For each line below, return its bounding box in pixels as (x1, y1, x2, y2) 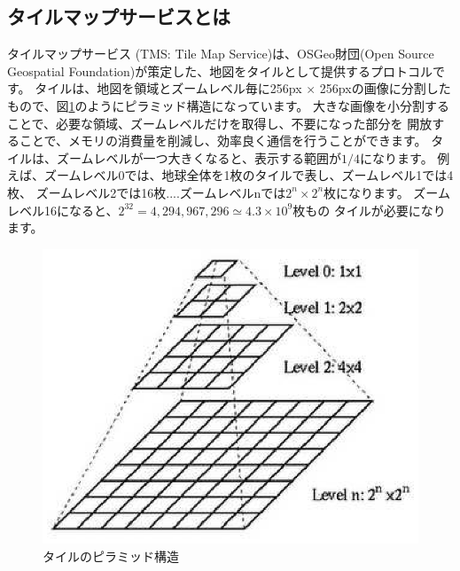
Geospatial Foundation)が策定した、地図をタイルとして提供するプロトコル (7, 61, 433, 80)
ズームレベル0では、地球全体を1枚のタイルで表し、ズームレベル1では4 (43, 166, 454, 184)
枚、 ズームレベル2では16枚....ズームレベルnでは (7, 183, 286, 201)
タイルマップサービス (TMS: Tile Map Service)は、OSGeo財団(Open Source (7, 44, 434, 63)
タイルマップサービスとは (7, 3, 230, 30)
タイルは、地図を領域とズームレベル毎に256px (35, 79, 302, 98)
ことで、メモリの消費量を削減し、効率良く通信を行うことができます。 (19, 131, 427, 150)
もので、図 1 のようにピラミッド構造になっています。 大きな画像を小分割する (7, 96, 450, 114)
